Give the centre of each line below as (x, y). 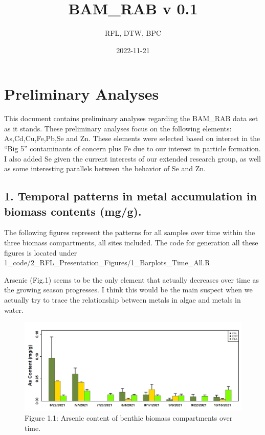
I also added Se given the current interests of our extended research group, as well (132, 158)
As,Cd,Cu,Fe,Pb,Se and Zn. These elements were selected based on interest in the (132, 138)
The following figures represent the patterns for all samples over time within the (130, 232)
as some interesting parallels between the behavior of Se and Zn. (105, 168)
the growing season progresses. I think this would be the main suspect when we (128, 290)
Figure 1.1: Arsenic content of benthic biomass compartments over (129, 418)
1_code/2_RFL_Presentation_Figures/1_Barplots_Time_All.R (107, 262)
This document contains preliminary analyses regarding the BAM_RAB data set (131, 118)
